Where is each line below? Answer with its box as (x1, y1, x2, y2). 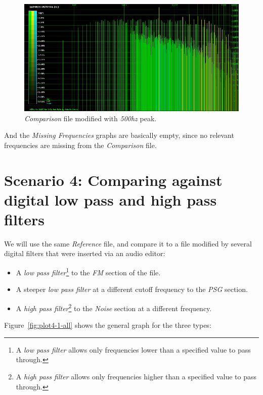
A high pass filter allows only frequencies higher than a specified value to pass (16, 371, 256, 381)
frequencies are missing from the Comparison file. (4, 139, 157, 150)
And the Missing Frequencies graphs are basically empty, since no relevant (4, 130, 234, 140)
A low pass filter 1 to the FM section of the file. (16, 266, 161, 277)
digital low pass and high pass (4, 189, 217, 210)
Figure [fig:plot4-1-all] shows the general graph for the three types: (4, 320, 211, 330)
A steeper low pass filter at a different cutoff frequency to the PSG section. (16, 284, 248, 294)
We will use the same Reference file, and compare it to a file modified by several (4, 238, 252, 249)
